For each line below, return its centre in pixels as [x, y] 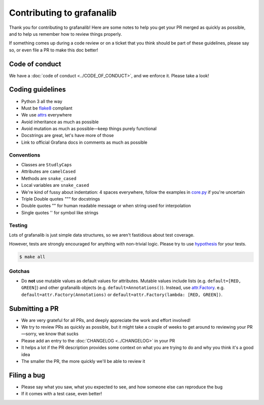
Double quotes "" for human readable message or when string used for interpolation [106, 206]
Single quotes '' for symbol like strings [60, 212]
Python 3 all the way [42, 101]
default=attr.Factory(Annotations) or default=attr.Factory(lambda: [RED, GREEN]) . [122, 294]
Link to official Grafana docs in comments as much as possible [84, 142]
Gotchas [19, 271]
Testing [18, 225]
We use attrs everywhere [46, 115]
